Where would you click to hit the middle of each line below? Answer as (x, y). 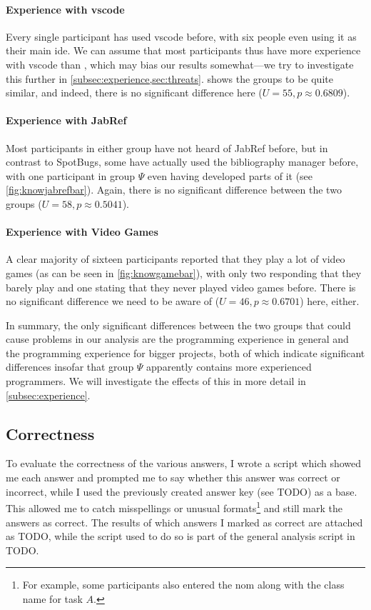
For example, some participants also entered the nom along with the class (183, 585)
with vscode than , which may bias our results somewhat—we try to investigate (180, 64)
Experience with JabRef (66, 120)
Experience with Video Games (82, 232)
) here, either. (330, 301)
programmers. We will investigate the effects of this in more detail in (156, 381)
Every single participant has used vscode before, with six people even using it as (181, 36)
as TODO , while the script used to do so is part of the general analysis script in (181, 536)
